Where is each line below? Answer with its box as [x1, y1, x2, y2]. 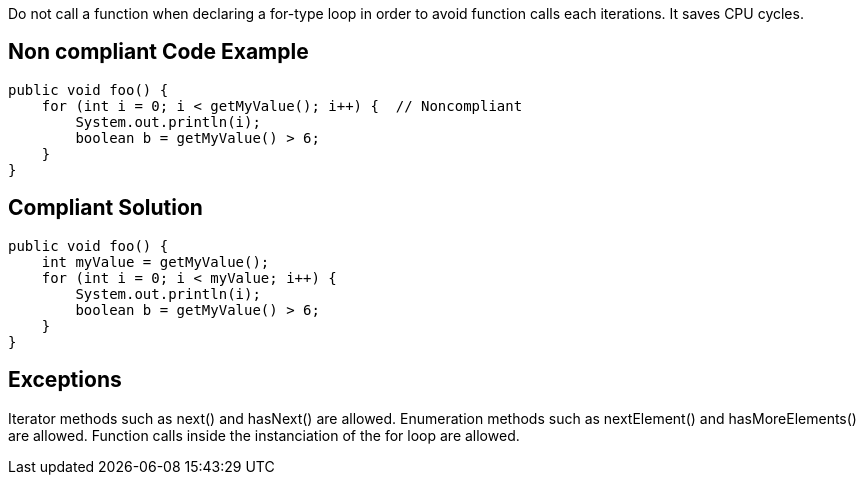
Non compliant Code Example [8, 39, 309, 65]
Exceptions [8, 367, 122, 393]
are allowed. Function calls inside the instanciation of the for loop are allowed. [8, 426, 520, 444]
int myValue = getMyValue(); [41, 253, 270, 270]
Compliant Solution [8, 195, 203, 221]
